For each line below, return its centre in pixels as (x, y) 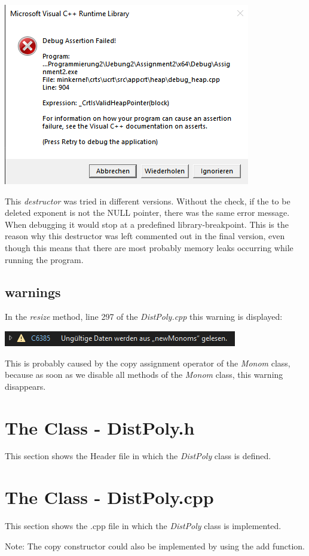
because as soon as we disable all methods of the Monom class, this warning (144, 375)
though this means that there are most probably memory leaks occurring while (149, 247)
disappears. (25, 386)
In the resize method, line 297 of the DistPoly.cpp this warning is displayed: (144, 317)
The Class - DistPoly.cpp (109, 497)
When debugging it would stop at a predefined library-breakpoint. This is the (147, 224)
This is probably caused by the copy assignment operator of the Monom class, (148, 363)
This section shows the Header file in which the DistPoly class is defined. (138, 456)
